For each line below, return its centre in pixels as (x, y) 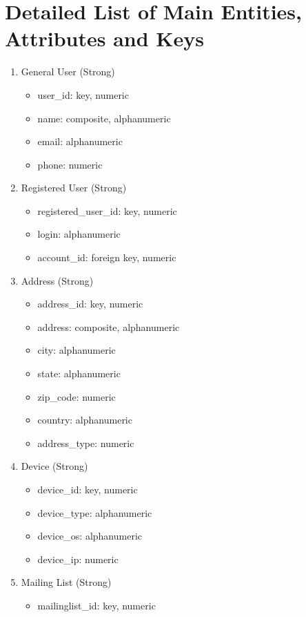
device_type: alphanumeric (95, 512)
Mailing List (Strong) (66, 582)
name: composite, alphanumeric (104, 118)
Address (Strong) (57, 280)
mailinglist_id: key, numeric (96, 605)
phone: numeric (70, 164)
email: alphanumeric (80, 141)
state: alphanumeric (79, 373)
